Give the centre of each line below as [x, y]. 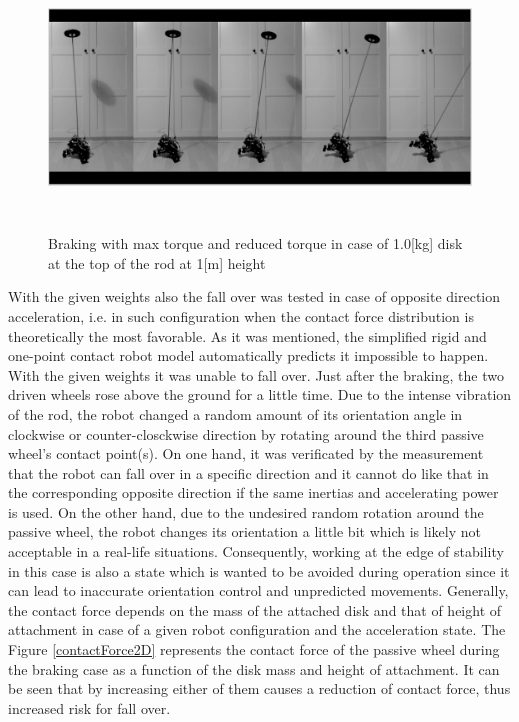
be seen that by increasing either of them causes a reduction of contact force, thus [259, 688]
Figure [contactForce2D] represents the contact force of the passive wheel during [254, 649]
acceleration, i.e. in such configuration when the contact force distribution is [241, 315]
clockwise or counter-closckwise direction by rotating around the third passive [246, 433]
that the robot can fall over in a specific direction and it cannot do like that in [248, 472]
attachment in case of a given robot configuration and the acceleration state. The [257, 629]
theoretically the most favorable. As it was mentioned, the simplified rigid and [247, 335]
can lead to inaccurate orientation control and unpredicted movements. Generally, [258, 590]
